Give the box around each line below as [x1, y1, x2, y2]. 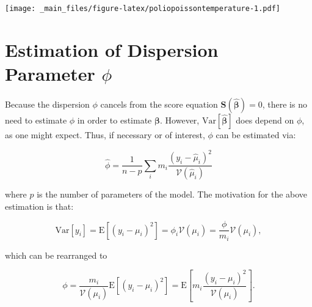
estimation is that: [5, 199, 74, 212]
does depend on [236, 113, 294, 126]
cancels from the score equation [100, 97, 218, 110]
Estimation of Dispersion [5, 37, 219, 62]
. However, [160, 113, 200, 126]
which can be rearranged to [5, 248, 107, 261]
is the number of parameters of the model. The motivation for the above [37, 187, 308, 200]
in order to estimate [77, 113, 152, 126]
